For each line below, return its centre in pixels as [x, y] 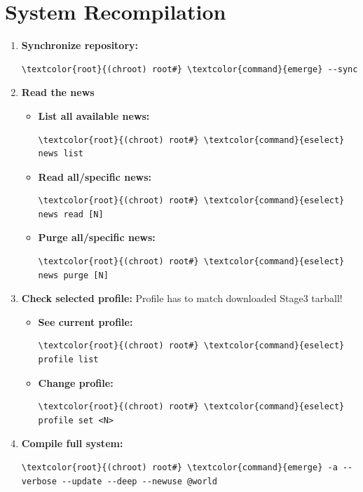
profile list [68, 360]
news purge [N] [73, 275]
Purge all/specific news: [97, 237]
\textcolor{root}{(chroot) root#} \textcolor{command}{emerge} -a [179, 467]
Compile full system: [72, 443]
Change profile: [76, 382]
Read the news [58, 92]
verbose [39, 481]
